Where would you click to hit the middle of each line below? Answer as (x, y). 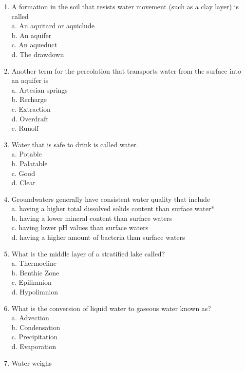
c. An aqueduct (34, 45)
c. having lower (34, 227)
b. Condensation (36, 327)
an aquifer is (30, 80)
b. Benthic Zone (35, 272)
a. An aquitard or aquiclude (53, 26)
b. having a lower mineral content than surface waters (92, 218)
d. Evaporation (34, 346)
